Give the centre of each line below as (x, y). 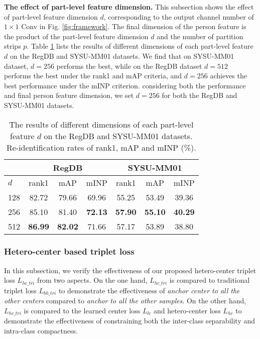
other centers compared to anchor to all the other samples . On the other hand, (125, 301)
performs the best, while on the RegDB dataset (129, 66)
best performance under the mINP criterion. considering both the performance (125, 85)
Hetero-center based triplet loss (69, 251)
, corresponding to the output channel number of (179, 16)
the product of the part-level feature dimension (76, 36)
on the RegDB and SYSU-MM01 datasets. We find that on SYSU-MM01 (122, 55)
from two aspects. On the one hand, (92, 280)
